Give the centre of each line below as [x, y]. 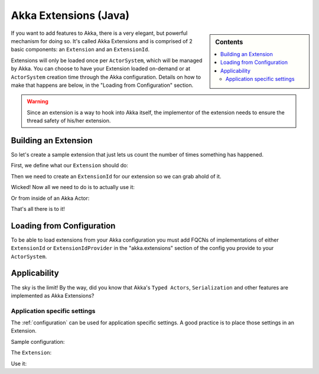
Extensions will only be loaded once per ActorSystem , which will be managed [107, 60]
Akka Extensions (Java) [70, 15]
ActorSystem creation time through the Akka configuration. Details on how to [106, 77]
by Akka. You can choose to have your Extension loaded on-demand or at [101, 69]
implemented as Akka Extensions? [53, 295]
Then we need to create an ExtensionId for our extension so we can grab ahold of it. [116, 176]
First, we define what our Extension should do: [69, 165]
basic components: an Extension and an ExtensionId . [80, 50]
